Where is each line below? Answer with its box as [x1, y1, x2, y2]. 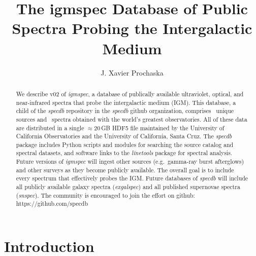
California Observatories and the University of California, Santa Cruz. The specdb [16, 132, 232, 140]
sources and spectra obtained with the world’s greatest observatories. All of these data [16, 115, 247, 123]
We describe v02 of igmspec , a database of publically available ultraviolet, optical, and [16, 89, 244, 98]
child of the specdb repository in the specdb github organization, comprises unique [16, 106, 234, 115]
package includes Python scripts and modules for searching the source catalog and [16, 140, 234, 149]
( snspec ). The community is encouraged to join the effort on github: [16, 191, 195, 199]
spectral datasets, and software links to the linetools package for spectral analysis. [16, 149, 233, 157]
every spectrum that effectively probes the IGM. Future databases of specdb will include [16, 174, 248, 182]
